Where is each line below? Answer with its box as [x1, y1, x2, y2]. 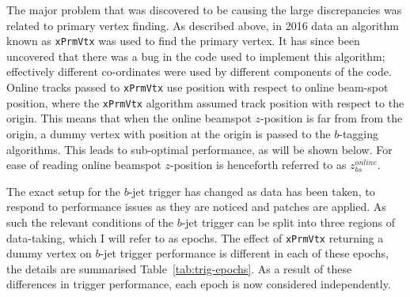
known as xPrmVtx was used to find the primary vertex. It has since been [6, 32, 360, 49]
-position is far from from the [260, 110, 403, 126]
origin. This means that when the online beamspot [6, 110, 252, 126]
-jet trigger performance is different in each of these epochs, [100, 245, 389, 261]
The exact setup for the [6, 182, 120, 199]
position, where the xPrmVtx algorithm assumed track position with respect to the [6, 94, 404, 111]
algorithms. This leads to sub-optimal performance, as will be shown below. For [6, 141, 393, 157]
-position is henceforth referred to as [169, 156, 347, 173]
